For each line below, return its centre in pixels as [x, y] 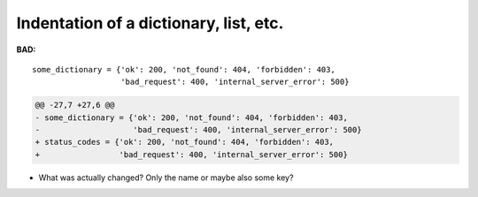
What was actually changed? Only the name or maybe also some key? [166, 178]
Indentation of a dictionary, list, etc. [150, 23]
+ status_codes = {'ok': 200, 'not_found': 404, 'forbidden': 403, [185, 142]
